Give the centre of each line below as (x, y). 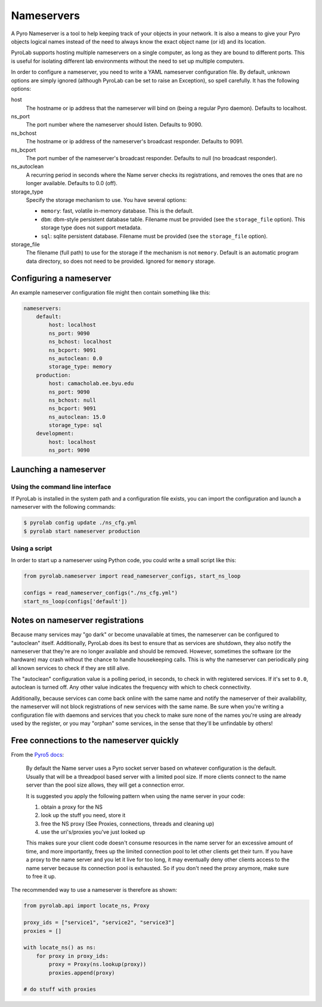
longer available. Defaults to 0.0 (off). (72, 183)
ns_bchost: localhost (80, 342)
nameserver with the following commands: (63, 507)
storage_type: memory (80, 367)
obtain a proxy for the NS (72, 807)
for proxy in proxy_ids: (72, 956)
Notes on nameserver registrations (78, 620)
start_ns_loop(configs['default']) (75, 601)
